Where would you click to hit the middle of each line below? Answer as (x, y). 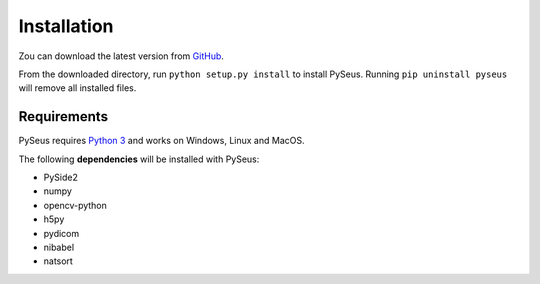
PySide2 (61, 177)
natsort (58, 261)
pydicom (61, 233)
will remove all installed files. (77, 88)
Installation (66, 26)
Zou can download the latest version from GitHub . (121, 56)
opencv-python (75, 205)
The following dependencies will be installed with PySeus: (139, 159)
